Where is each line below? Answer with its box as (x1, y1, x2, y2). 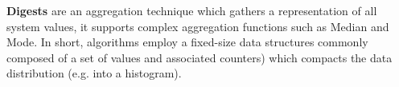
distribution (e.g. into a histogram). (6, 65, 182, 81)
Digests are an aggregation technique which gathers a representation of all (6, 2, 377, 18)
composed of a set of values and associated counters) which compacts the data (6, 49, 393, 65)
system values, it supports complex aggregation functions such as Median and (6, 18, 389, 34)
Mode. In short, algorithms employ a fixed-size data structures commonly (6, 34, 368, 50)
